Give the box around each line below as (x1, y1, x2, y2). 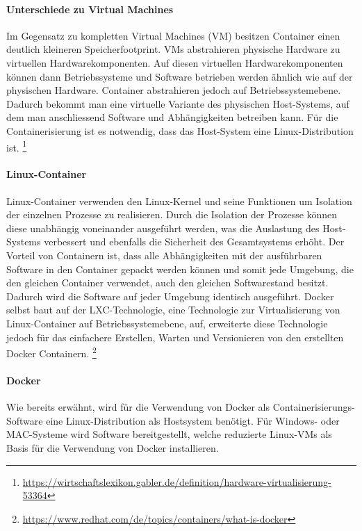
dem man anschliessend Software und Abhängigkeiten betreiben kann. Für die (6, 110, 338, 124)
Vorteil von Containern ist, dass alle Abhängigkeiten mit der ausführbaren (6, 247, 322, 262)
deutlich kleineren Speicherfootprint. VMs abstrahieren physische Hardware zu (6, 42, 340, 56)
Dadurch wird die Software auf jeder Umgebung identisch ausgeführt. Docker (6, 288, 334, 303)
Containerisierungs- (272, 400, 355, 414)
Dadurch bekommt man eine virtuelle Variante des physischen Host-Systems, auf (6, 96, 349, 111)
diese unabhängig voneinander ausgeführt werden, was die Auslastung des (6, 220, 320, 235)
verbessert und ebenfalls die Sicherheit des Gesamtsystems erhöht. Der (44, 234, 345, 249)
